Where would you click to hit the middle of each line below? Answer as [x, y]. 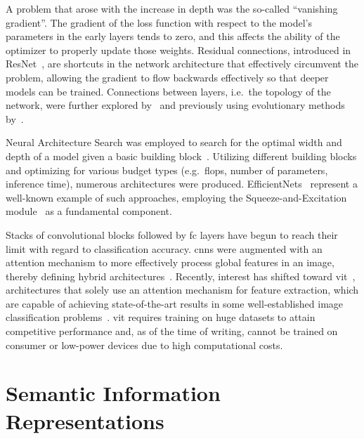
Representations [85, 420]
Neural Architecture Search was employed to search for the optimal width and [174, 142]
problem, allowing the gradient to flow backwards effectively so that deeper [167, 77]
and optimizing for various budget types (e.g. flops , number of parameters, [167, 170]
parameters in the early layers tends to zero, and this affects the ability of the [173, 36]
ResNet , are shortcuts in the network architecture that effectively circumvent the [182, 64]
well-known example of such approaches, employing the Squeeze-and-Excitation [176, 197]
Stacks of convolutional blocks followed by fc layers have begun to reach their [172, 234]
